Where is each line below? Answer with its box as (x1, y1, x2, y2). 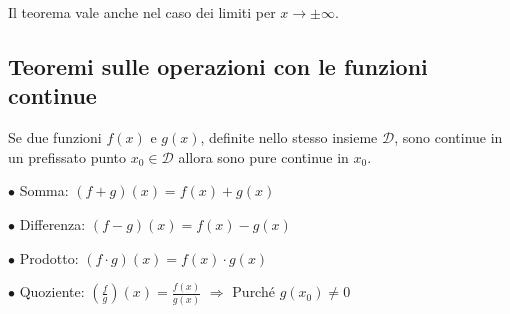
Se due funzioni (8, 127, 102, 148)
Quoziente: (19, 281, 85, 302)
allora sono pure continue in (178, 146, 349, 167)
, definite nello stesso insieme (200, 127, 378, 148)
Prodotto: (19, 247, 79, 268)
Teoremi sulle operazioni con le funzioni (8, 50, 428, 81)
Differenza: (19, 213, 86, 234)
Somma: (19, 180, 69, 201)
